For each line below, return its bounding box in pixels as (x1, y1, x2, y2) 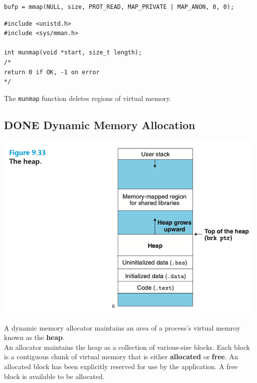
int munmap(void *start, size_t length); (4, 49, 142, 56)
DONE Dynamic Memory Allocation (4, 117, 195, 132)
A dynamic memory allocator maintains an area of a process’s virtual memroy (4, 322, 241, 333)
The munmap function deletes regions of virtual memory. (4, 93, 171, 103)
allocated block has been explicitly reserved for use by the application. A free (4, 361, 238, 372)
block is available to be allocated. (4, 371, 105, 381)
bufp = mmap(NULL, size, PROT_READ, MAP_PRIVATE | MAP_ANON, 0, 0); (4, 3, 234, 10)
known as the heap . (4, 332, 65, 342)
